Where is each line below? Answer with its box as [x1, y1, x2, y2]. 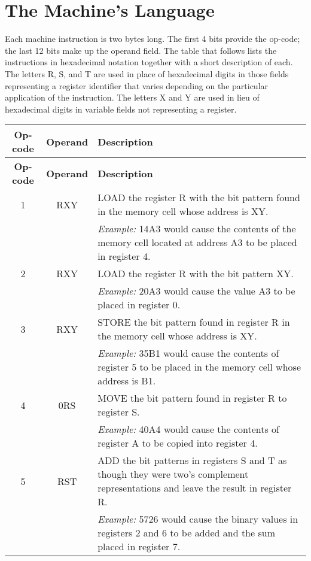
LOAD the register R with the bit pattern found [97, 190, 300, 205]
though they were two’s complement [97, 467, 249, 481]
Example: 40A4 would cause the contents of [97, 422, 279, 436]
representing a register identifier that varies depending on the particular [5, 79, 269, 92]
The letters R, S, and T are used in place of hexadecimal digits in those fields [5, 67, 289, 80]
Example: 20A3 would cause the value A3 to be [97, 284, 295, 298]
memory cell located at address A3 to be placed [97, 235, 297, 250]
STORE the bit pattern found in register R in [97, 315, 290, 329]
